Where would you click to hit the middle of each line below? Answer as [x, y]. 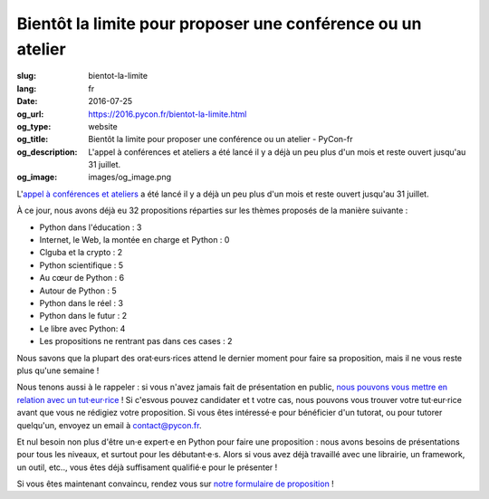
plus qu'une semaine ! [58, 370]
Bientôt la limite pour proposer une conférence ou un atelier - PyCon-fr [221, 139]
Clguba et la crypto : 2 [81, 253]
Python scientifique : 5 [81, 265]
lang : [27, 88]
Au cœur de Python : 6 [82, 278]
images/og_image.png [130, 178]
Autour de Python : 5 [78, 291]
